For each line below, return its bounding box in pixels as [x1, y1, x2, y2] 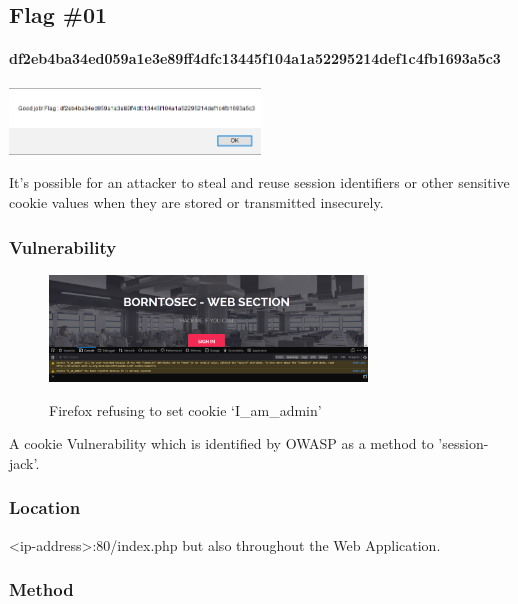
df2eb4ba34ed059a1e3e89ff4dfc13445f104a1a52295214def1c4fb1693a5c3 [9, 48, 501, 69]
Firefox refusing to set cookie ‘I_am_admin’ [49, 399, 322, 420]
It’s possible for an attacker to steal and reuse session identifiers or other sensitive [9, 172, 510, 193]
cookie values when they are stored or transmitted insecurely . [9, 192, 384, 213]
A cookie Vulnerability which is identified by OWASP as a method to [9, 433, 434, 454]
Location [9, 495, 81, 520]
